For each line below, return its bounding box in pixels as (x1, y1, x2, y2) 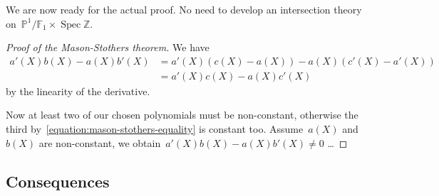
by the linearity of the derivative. (6, 83, 150, 98)
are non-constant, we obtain (38, 135, 161, 150)
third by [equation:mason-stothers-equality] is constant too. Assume (6, 121, 304, 136)
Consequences (6, 170, 110, 192)
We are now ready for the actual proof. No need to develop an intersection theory (6, 2, 362, 16)
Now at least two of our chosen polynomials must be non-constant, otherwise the (6, 107, 358, 122)
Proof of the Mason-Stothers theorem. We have (6, 40, 210, 55)
